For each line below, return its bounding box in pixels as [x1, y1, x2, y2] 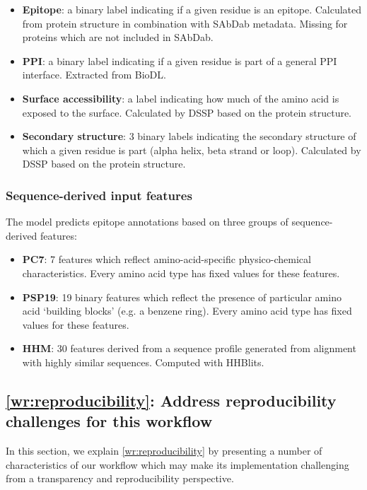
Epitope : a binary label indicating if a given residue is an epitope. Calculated [22, 2, 362, 16]
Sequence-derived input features [6, 186, 192, 204]
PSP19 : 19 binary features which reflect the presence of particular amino [22, 289, 342, 304]
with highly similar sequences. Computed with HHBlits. [22, 354, 264, 369]
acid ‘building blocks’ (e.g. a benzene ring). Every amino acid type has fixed [22, 303, 352, 318]
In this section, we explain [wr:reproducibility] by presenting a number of [6, 443, 322, 458]
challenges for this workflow [6, 410, 213, 432]
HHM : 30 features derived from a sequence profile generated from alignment [22, 341, 356, 356]
